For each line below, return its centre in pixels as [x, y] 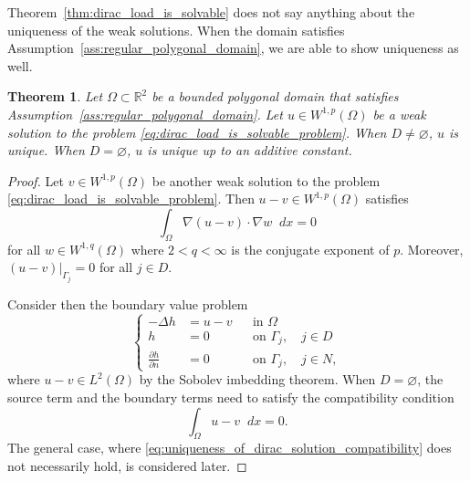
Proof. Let [36, 180]
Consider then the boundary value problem [128, 303]
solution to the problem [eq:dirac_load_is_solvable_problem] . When [197, 132]
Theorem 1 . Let [55, 96]
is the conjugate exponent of [310, 249]
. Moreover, [432, 249]
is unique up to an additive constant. [250, 150]
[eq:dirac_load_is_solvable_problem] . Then [131, 199]
